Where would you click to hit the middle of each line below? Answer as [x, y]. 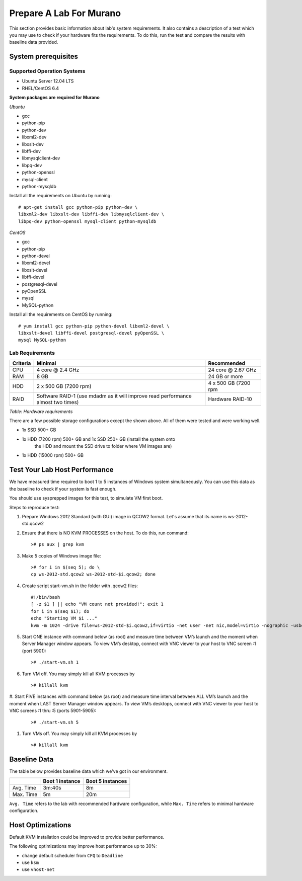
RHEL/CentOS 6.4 [40, 88]
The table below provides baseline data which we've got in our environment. [89, 771]
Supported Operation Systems [47, 71]
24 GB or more [225, 376]
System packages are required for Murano [55, 98]
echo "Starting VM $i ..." [64, 618]
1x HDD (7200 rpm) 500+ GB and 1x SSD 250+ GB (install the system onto [99, 439]
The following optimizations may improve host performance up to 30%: [83, 846]
